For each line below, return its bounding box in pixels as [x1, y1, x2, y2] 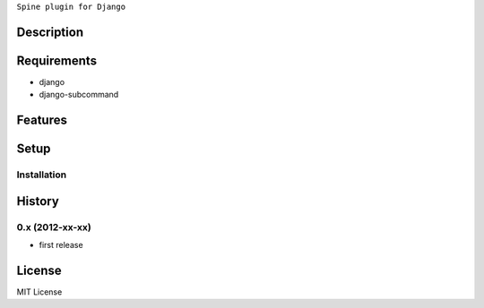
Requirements [16, 53, 98, 68]
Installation [16, 168, 67, 181]
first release [39, 240, 84, 251]
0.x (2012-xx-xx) [16, 220, 91, 233]
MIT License [16, 287, 63, 297]
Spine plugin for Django [16, 2, 125, 12]
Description [16, 24, 84, 39]
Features [16, 113, 67, 128]
